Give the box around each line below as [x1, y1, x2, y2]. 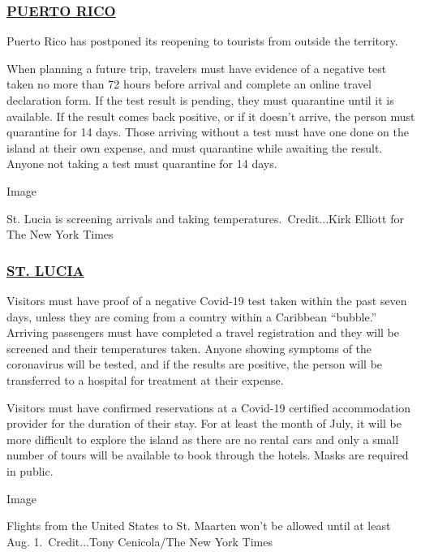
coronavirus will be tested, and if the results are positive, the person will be [6, 356, 383, 373]
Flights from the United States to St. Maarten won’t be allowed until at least [6, 517, 391, 534]
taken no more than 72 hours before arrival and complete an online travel [6, 75, 372, 93]
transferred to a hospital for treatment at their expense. [6, 371, 284, 388]
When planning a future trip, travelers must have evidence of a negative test [6, 59, 387, 76]
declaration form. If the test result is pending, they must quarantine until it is [6, 92, 394, 108]
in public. [6, 462, 54, 479]
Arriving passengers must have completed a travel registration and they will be [6, 324, 399, 341]
